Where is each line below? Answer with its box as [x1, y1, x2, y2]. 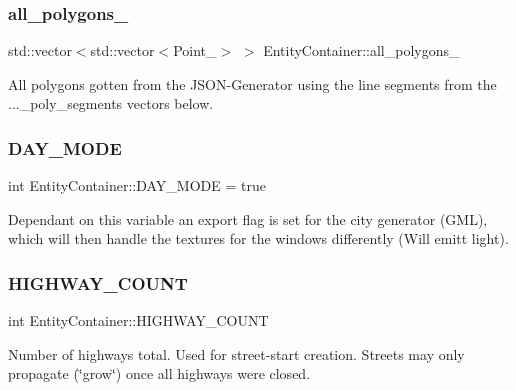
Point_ [173, 40, 217, 61]
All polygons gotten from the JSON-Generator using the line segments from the [8, 73, 497, 94]
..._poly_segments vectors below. [8, 93, 214, 114]
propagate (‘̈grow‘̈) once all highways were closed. [8, 363, 311, 384]
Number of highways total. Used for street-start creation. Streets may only [8, 343, 465, 364]
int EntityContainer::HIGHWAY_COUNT [8, 310, 269, 331]
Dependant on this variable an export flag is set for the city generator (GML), [8, 208, 488, 229]
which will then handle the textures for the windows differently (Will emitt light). [8, 228, 509, 249]
